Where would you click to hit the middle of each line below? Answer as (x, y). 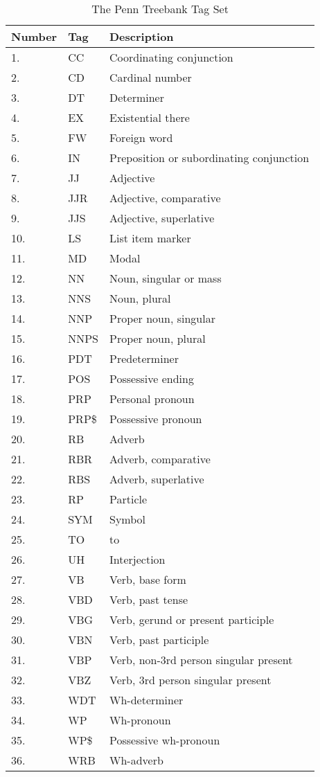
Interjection (137, 559)
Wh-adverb (136, 760)
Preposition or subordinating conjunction (210, 158)
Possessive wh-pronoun (165, 740)
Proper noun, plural (158, 338)
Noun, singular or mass (166, 278)
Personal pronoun (152, 399)
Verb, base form (148, 579)
